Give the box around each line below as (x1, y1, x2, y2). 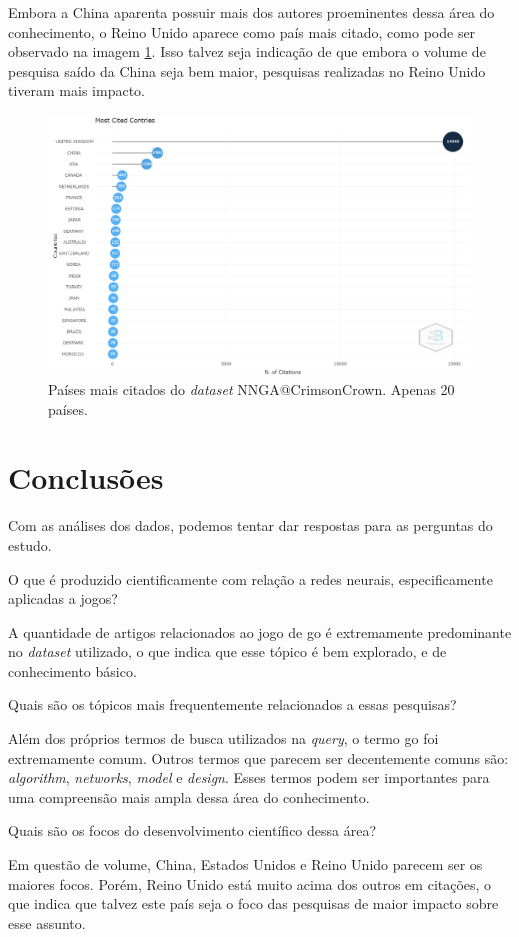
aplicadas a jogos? (8, 588, 118, 609)
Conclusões (8, 457, 164, 498)
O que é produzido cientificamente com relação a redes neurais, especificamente (8, 568, 493, 589)
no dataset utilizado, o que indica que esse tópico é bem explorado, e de (8, 641, 447, 662)
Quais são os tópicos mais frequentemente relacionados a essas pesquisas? (8, 694, 457, 715)
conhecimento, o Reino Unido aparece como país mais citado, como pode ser (8, 21, 476, 42)
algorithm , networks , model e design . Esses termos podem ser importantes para (8, 767, 490, 788)
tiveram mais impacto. (8, 80, 145, 101)
